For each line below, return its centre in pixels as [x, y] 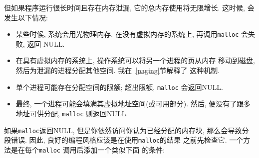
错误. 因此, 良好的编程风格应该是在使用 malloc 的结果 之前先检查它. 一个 [127, 140]
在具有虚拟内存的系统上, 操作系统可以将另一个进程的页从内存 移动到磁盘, [135, 60]
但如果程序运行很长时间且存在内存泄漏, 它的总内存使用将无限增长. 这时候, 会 [129, 7]
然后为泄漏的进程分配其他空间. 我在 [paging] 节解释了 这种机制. [118, 70]
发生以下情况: [26, 17]
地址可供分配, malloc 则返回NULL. [72, 113]
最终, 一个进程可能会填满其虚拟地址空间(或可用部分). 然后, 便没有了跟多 [133, 104]
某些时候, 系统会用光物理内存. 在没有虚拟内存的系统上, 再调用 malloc [127, 34]
